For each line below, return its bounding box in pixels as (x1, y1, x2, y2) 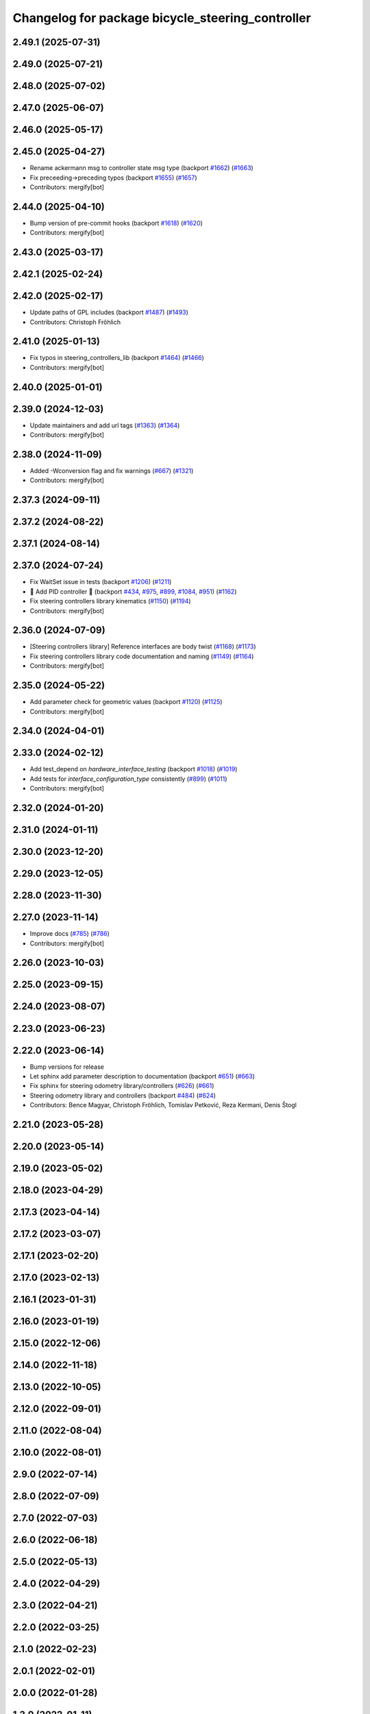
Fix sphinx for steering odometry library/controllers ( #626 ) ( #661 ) (29, 1082, 214, 1090)
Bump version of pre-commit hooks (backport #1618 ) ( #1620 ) (29, 219, 203, 227)
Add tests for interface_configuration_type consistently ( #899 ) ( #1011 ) (29, 775, 227, 783)
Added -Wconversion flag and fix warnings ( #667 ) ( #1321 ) (29, 467, 194, 475)
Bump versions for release (29, 1063, 104, 1071)
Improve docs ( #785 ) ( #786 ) (29, 930, 110, 938)
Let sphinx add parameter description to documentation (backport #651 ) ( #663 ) (29, 1072, 255, 1080)
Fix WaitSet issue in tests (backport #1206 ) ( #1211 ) (29, 578, 172, 586)
